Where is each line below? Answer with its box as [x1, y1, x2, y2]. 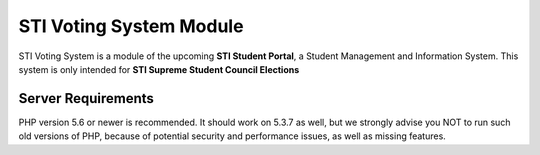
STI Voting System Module [18, 15, 244, 37]
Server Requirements [18, 90, 155, 107]
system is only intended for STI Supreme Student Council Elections [18, 63, 300, 75]
